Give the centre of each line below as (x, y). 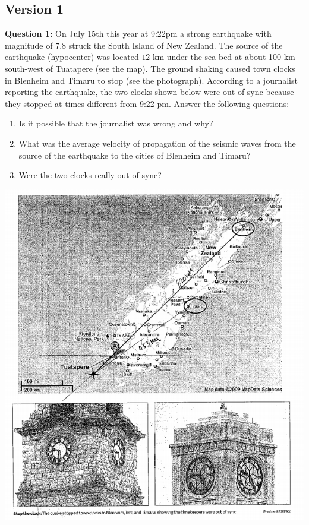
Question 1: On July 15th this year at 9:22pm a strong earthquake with (138, 34)
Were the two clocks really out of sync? (90, 175)
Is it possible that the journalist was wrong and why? (116, 123)
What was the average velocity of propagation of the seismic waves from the (157, 143)
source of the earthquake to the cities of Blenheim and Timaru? (135, 155)
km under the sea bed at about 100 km (224, 57)
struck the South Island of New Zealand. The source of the (176, 45)
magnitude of (29, 45)
